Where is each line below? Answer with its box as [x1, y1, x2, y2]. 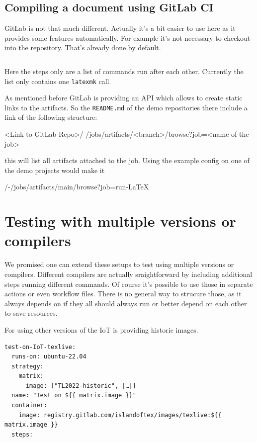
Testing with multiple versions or [4, 211, 236, 231]
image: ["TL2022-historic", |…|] [25, 382, 136, 389]
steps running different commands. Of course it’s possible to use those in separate [4, 278, 253, 289]
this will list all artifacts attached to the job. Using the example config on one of [4, 155, 250, 166]
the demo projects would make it [4, 165, 105, 175]
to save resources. [4, 308, 58, 318]
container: [11, 402, 47, 409]
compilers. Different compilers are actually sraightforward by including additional [4, 268, 253, 279]
